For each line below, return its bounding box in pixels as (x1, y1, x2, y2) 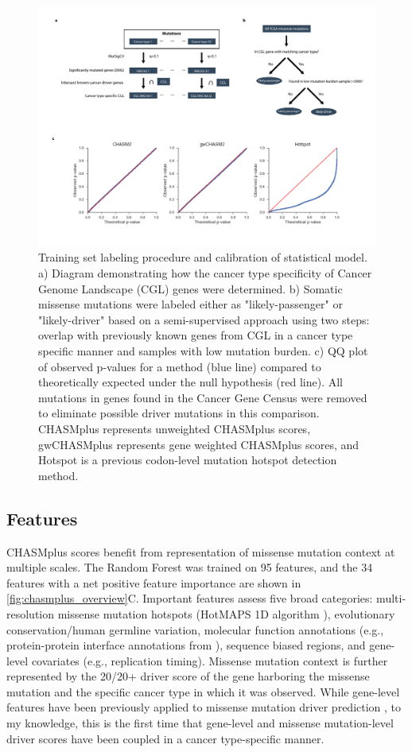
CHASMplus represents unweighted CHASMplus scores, (38, 420, 311, 436)
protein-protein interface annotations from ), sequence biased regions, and (6, 637, 366, 653)
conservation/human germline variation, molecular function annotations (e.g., (6, 621, 384, 638)
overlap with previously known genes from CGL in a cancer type (38, 327, 353, 343)
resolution (6, 605, 55, 622)
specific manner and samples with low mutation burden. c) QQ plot (38, 343, 368, 359)
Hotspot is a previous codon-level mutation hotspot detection (38, 452, 337, 468)
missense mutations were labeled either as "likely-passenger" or (38, 296, 343, 312)
